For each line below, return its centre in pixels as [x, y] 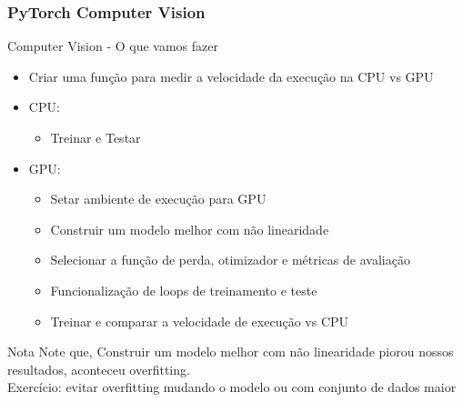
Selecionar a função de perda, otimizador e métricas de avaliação [230, 260]
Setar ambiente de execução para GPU [158, 199]
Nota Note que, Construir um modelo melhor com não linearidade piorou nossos [231, 352]
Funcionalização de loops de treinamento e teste [184, 290]
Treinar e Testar [96, 137]
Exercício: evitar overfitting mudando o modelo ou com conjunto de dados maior [232, 387]
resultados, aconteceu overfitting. [99, 369]
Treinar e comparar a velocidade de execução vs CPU [200, 321]
